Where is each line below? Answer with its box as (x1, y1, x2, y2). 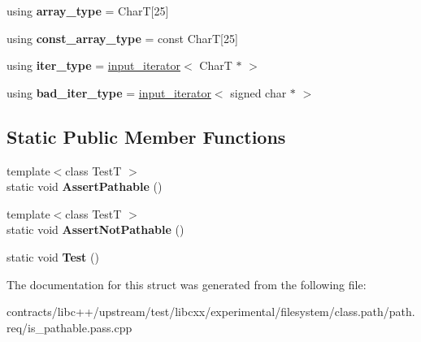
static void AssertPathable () (7, 178, 163, 195)
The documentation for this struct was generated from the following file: (7, 275, 367, 292)
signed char (230, 84, 287, 101)
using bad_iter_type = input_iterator (7, 84, 211, 101)
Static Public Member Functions (7, 123, 286, 149)
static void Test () (7, 248, 99, 265)
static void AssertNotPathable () (7, 221, 184, 238)
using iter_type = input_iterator (7, 57, 181, 74)
